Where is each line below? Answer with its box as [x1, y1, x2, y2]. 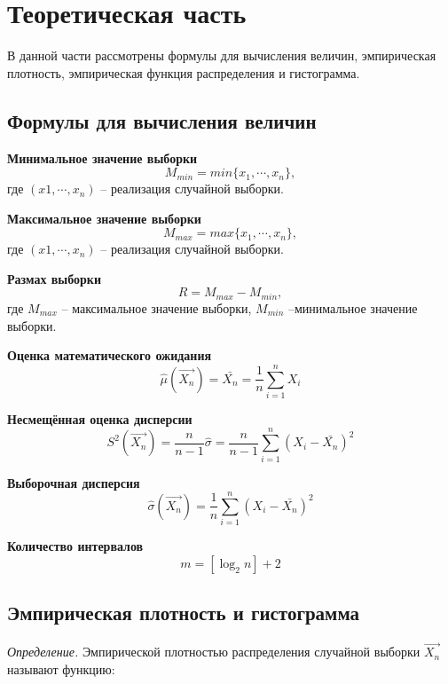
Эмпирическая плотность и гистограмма [7, 599, 360, 626]
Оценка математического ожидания [7, 346, 212, 365]
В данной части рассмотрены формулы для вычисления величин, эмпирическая [7, 46, 436, 65]
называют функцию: [7, 659, 115, 678]
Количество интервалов [7, 537, 144, 555]
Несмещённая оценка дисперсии [7, 409, 193, 428]
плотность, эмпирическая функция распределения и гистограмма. [7, 63, 360, 82]
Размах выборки [7, 269, 102, 287]
